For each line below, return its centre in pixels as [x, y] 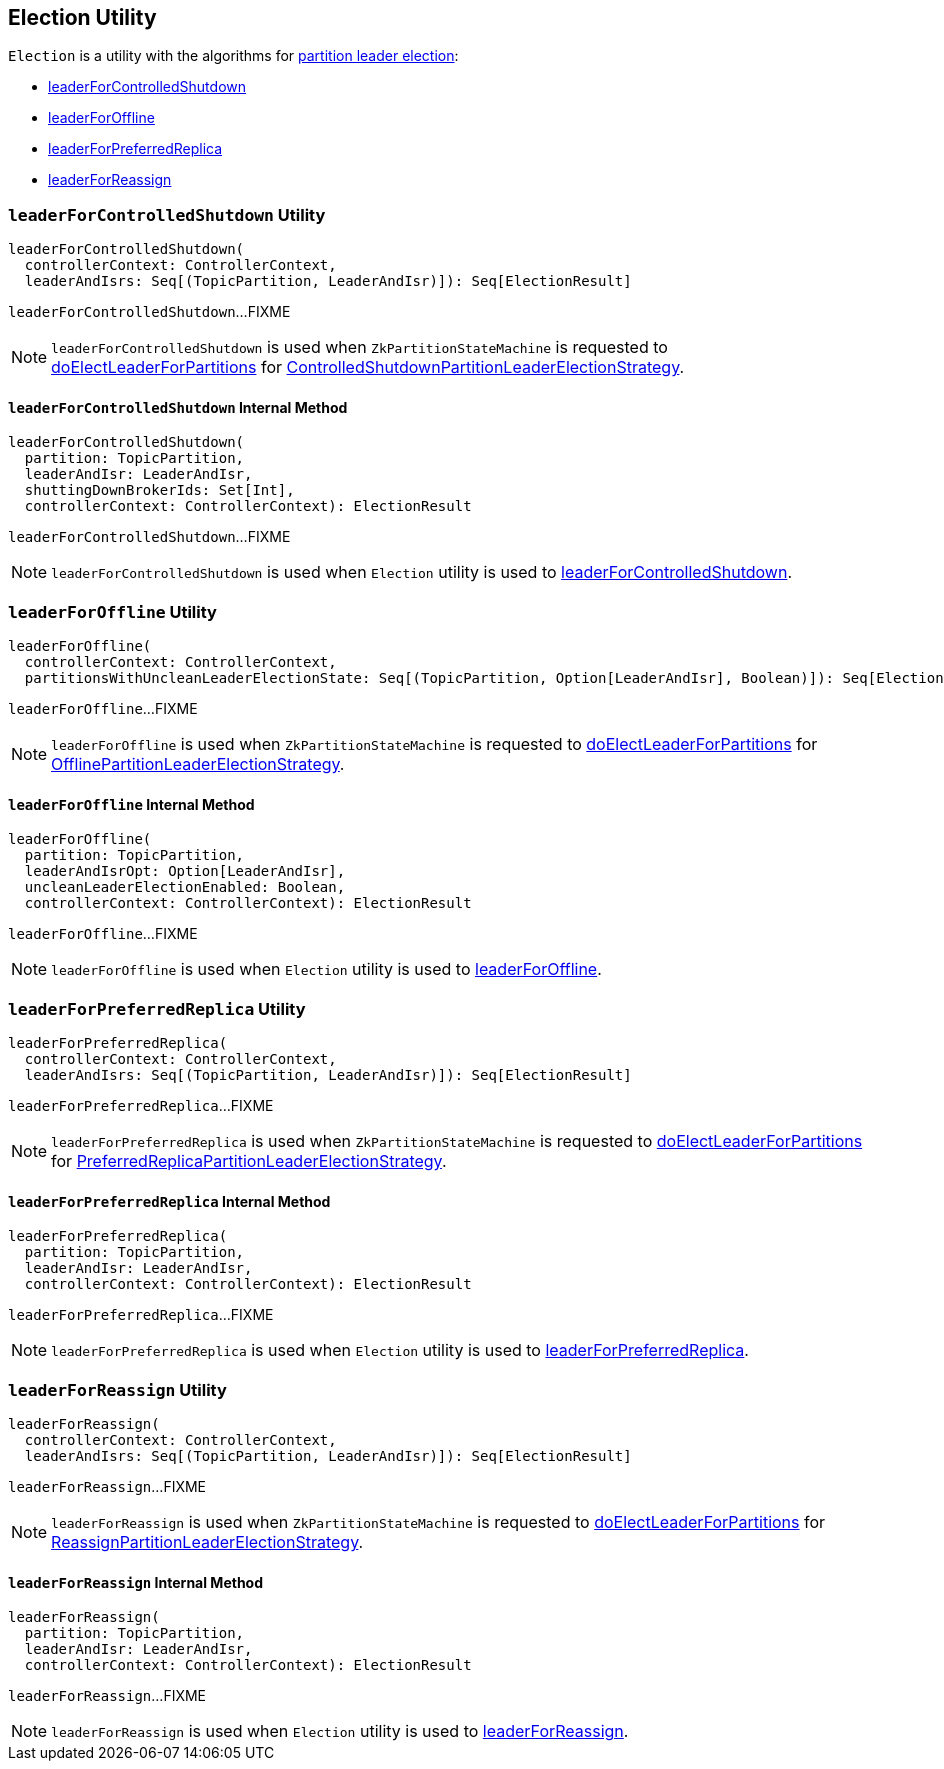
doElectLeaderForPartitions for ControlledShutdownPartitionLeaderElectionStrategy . [368, 367]
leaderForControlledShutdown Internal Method [178, 407]
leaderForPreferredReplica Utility [157, 1008]
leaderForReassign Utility [117, 1389]
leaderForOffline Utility [112, 611]
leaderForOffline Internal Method [131, 804]
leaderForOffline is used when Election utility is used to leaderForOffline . [326, 969]
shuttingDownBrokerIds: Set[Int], [159, 490]
